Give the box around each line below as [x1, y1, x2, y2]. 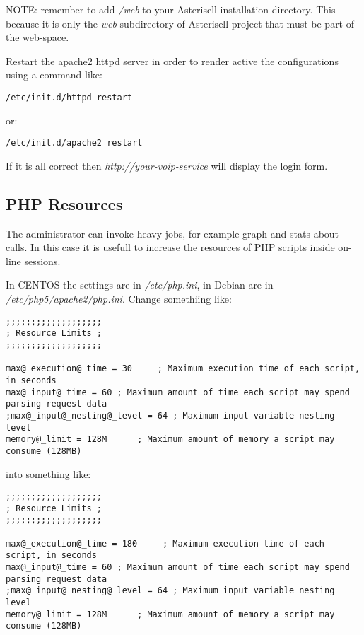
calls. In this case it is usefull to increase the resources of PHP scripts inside [6, 240, 335, 255]
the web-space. [6, 30, 69, 45]
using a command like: [6, 67, 102, 82]
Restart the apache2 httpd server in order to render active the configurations [6, 53, 339, 68]
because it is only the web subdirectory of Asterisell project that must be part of [6, 16, 355, 30]
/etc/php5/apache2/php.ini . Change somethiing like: [6, 291, 232, 306]
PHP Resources [6, 192, 123, 214]
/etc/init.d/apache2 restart [6, 138, 143, 148]
